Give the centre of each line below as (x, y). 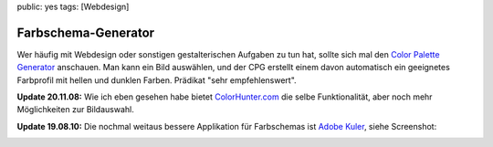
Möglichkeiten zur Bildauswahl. (75, 110)
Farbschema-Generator (86, 32)
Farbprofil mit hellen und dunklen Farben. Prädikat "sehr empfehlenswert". (157, 80)
